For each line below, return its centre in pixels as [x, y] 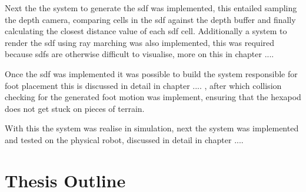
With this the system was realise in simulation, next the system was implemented [152, 128]
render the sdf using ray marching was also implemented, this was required [140, 42]
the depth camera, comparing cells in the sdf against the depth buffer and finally [150, 19]
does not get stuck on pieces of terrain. [75, 108]
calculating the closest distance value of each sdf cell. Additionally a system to [146, 31]
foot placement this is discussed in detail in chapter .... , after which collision [143, 85]
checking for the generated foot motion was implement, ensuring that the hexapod [153, 97]
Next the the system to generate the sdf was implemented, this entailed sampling [151, 8]
